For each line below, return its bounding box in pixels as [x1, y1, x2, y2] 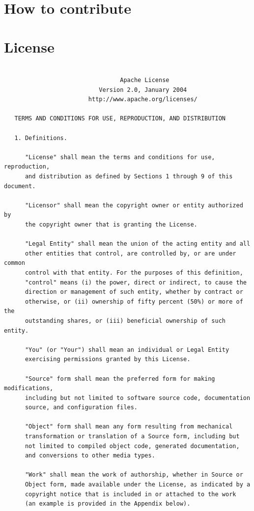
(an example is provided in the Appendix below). [25, 500, 191, 508]
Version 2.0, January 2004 [99, 86, 187, 93]
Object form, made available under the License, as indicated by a [25, 481, 251, 488]
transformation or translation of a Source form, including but [25, 433, 240, 440]
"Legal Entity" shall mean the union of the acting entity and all [25, 240, 251, 248]
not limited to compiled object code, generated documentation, [25, 442, 240, 450]
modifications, [4, 385, 54, 392]
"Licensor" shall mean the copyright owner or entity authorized [25, 201, 243, 209]
